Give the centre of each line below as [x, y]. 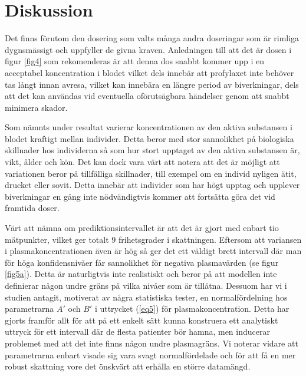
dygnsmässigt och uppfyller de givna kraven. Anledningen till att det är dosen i [148, 49]
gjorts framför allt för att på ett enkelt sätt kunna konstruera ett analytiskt [142, 320]
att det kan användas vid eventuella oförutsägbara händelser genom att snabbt [147, 96]
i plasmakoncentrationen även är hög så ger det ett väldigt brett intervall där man [153, 251]
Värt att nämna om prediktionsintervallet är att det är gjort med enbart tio [142, 228]
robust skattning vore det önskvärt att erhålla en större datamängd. [128, 366]
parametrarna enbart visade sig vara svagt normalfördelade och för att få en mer [150, 354]
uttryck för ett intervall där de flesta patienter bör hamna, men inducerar [137, 332]
